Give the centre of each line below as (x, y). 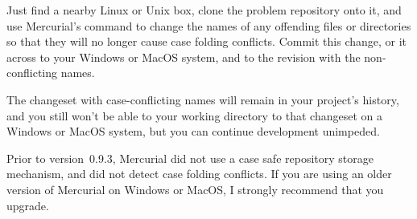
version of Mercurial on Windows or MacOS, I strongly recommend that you (195, 189)
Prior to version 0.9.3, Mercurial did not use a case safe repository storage (190, 158)
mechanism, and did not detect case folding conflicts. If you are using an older (199, 174)
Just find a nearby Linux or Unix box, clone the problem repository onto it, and (204, 10)
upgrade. (28, 205)
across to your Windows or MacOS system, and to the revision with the (184, 57)
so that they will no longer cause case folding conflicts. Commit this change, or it (207, 41)
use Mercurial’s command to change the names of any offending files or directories (209, 25)
